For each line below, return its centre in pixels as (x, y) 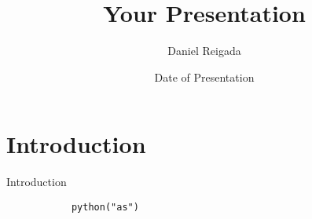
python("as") (105, 207)
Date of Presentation (204, 77)
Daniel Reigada (204, 51)
